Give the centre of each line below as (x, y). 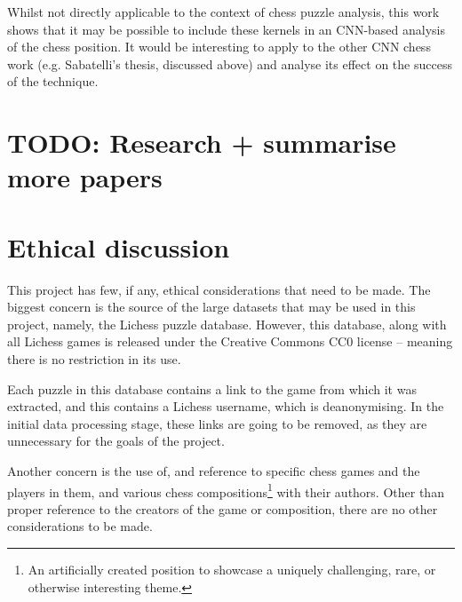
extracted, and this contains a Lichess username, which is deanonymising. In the (226, 406)
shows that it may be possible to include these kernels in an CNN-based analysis (227, 29)
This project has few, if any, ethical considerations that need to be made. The (219, 289)
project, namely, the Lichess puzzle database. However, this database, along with (227, 324)
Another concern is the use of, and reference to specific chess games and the (214, 471)
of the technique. (53, 81)
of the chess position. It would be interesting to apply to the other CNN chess (219, 47)
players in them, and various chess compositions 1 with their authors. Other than (226, 490)
